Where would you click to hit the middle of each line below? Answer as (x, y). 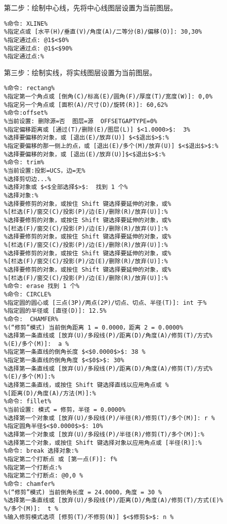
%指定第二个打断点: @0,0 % (44, 476)
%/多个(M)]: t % (31, 508)
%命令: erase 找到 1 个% (42, 286)
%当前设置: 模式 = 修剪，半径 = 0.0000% (65, 410)
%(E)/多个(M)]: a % (37, 344)
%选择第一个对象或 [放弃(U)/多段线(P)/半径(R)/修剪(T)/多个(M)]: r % (110, 418)
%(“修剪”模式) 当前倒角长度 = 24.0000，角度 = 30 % (83, 492)
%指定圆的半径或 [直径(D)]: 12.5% (55, 311)
